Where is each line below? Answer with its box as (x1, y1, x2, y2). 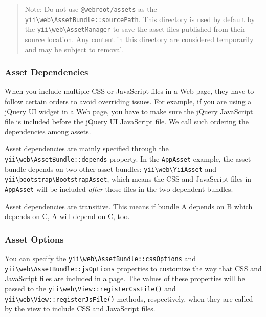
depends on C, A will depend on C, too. (5, 211, 130, 222)
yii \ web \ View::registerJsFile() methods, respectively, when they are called (5, 293, 253, 304)
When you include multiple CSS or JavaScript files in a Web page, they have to (5, 86, 254, 96)
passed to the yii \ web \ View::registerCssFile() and (5, 283, 176, 293)
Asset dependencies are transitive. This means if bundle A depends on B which (5, 201, 253, 211)
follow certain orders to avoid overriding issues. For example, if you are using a (5, 95, 252, 106)
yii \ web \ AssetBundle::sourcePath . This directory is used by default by (25, 13, 255, 24)
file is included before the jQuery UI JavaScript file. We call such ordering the (5, 116, 249, 127)
